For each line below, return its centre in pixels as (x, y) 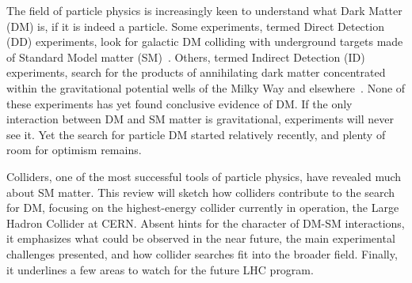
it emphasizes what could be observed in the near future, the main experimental (201, 238)
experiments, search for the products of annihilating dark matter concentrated (196, 72)
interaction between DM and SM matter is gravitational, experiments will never (200, 119)
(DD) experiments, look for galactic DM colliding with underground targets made (205, 42)
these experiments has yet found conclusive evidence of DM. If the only (179, 103)
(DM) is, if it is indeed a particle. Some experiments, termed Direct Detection (195, 26)
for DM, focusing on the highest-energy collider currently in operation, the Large (203, 208)
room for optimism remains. (74, 150)
